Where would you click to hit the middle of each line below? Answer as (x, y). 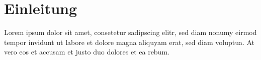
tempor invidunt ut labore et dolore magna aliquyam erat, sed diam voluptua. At (129, 42)
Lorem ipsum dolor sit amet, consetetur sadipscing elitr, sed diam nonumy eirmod (130, 32)
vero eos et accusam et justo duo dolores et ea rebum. (87, 52)
